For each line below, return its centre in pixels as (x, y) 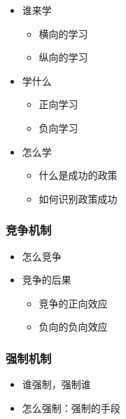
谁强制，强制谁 (56, 384)
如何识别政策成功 (78, 198)
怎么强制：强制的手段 (71, 407)
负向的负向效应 (73, 327)
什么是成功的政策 (78, 175)
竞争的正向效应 (73, 303)
